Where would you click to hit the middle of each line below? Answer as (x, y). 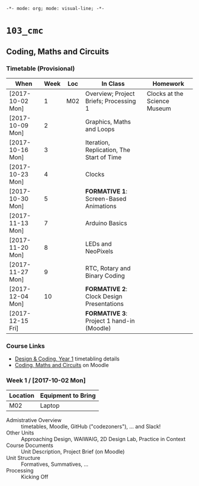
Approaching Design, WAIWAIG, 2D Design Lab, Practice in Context (103, 439)
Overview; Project (110, 94)
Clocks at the (165, 94)
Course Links (26, 346)
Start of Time (103, 157)
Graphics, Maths (108, 121)
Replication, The (107, 150)
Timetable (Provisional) (41, 68)
